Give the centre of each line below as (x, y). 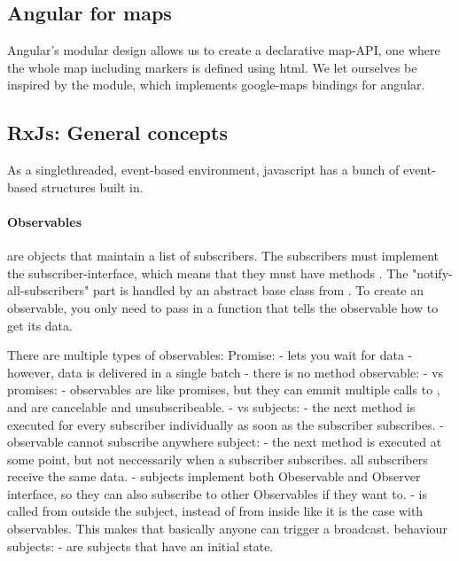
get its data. (40, 325)
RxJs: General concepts (117, 132)
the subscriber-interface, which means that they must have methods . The (208, 273)
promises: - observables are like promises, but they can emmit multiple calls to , (224, 390)
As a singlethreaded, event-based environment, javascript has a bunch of (203, 170)
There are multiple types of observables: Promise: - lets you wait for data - (210, 355)
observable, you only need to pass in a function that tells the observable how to (223, 307)
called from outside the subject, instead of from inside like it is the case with (215, 511)
